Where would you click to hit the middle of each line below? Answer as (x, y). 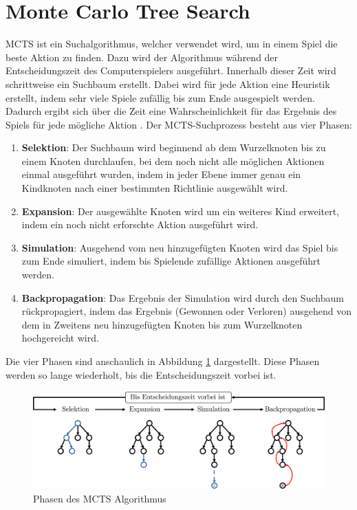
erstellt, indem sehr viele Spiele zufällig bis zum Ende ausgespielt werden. (160, 97)
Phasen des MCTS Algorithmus (100, 498)
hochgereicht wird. (60, 338)
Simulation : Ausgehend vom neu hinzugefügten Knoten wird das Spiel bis (180, 247)
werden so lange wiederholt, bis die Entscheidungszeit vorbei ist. (141, 374)
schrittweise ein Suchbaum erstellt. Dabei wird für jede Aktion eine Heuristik (168, 84)
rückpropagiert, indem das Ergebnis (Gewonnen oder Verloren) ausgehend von (186, 311)
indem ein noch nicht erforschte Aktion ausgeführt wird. (140, 224)
